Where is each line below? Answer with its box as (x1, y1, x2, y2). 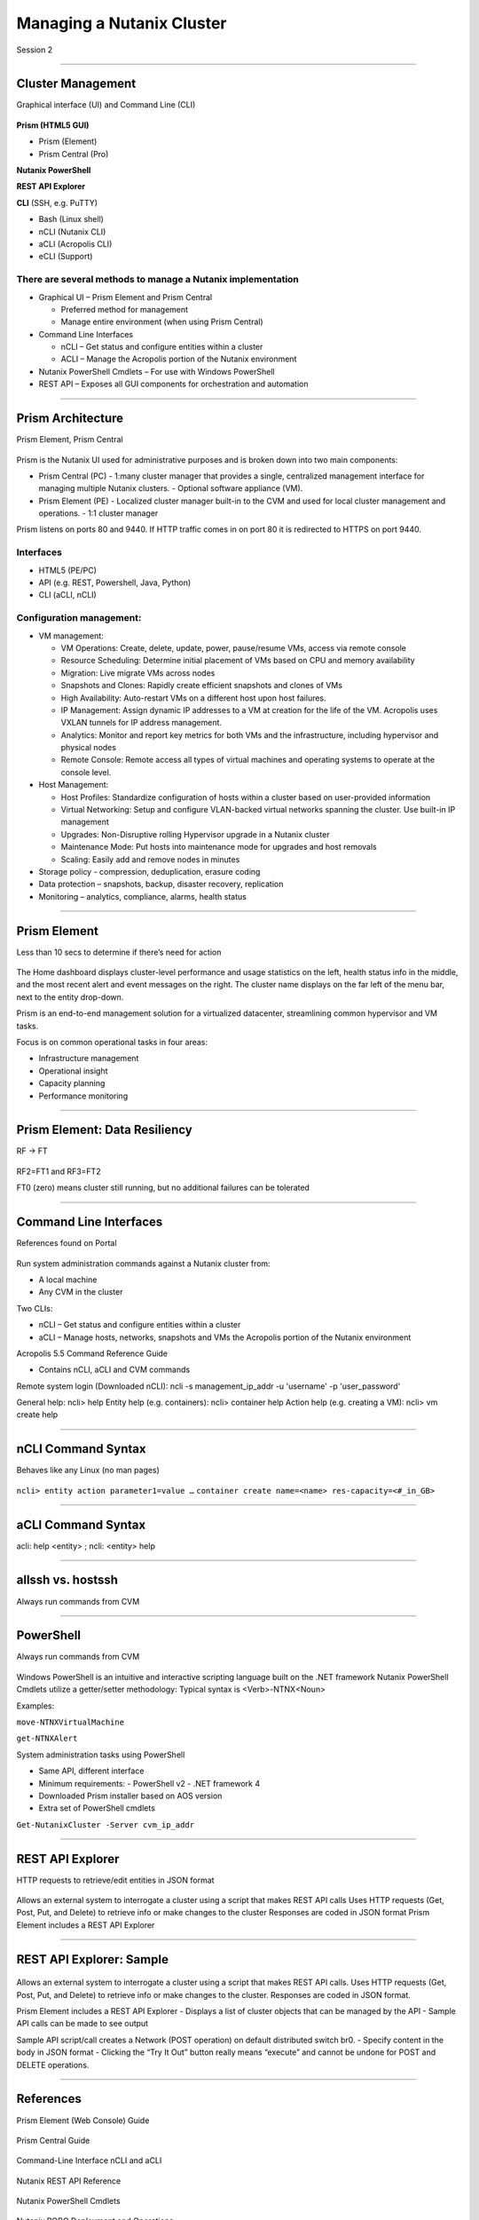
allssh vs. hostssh (16, 1573, 119, 1588)
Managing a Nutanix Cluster (16, 13, 227, 33)
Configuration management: (16, 612, 142, 624)
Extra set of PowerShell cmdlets (38, 1803, 155, 1813)
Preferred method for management (60, 304, 189, 314)
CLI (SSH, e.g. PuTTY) (16, 197, 98, 208)
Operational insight (38, 1066, 108, 1076)
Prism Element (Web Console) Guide (16, 2114, 150, 2126)
